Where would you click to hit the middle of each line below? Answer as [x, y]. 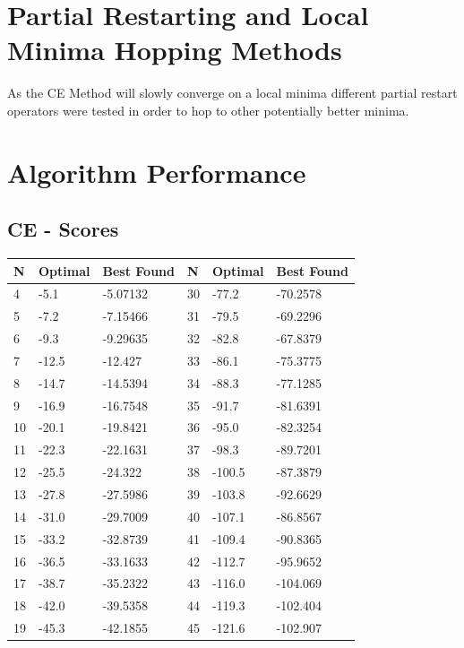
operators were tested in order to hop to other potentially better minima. [208, 110]
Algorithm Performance [157, 172]
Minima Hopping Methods [175, 50]
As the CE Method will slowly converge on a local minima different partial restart [232, 93]
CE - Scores [63, 229]
